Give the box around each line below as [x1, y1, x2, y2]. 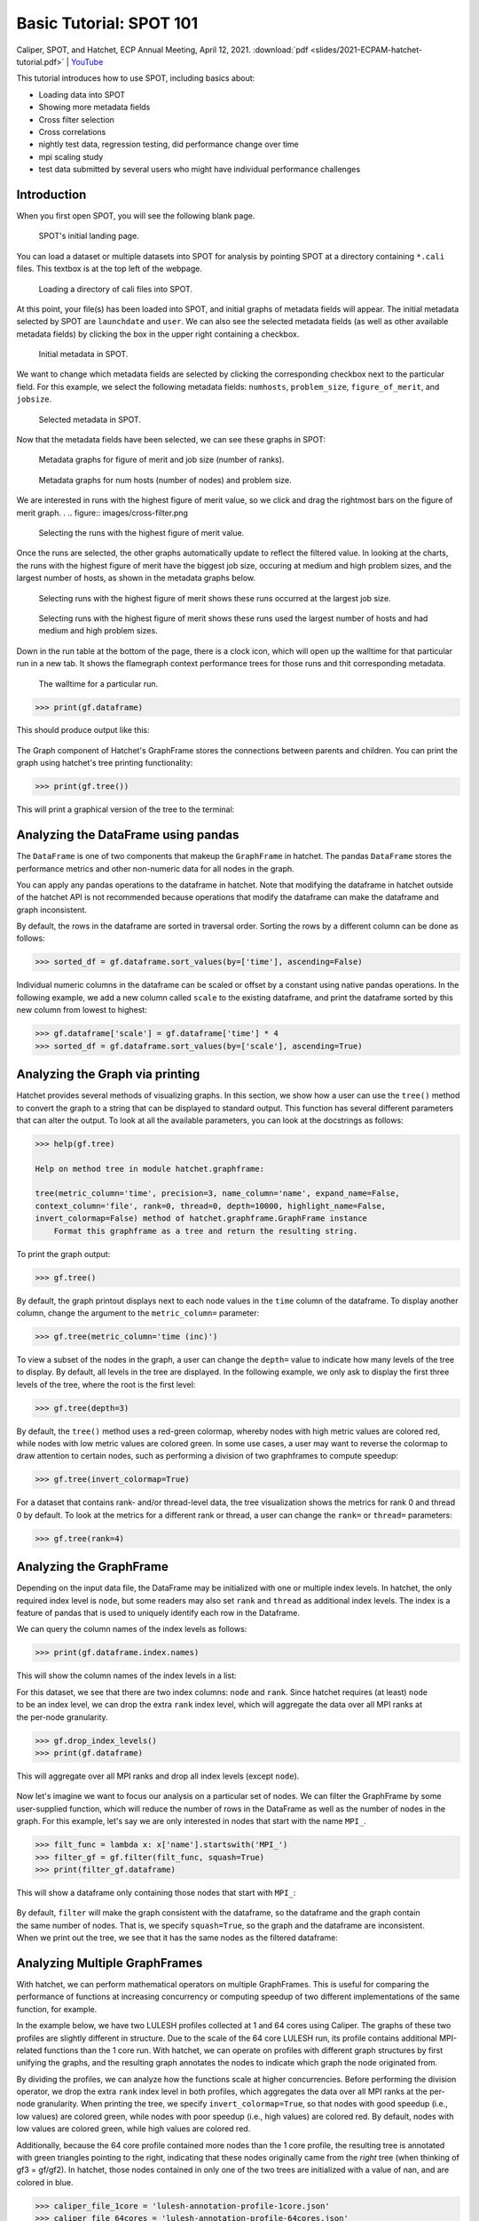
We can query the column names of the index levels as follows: [16, 1624, 247, 1635]
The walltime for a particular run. [38, 678, 159, 689]
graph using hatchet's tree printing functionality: [16, 758, 193, 768]
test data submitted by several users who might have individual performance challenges [38, 164, 361, 175]
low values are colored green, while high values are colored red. [16, 2123, 251, 2134]
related [16, 2044, 43, 2056]
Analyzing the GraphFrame [16, 1559, 169, 1574]
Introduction [16, 187, 87, 202]
